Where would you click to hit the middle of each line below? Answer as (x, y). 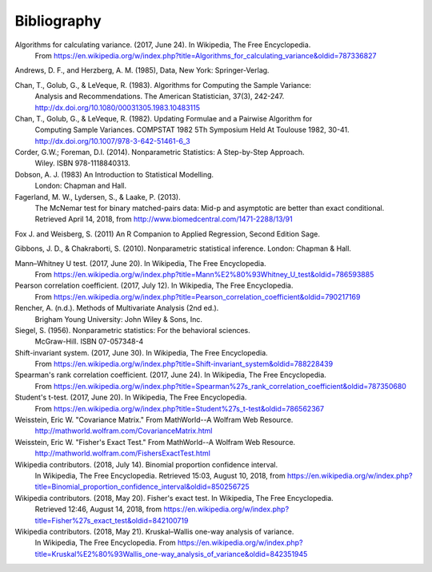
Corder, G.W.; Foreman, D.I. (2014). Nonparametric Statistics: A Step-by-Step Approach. (160, 153)
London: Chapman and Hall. (81, 186)
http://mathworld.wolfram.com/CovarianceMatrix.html (124, 431)
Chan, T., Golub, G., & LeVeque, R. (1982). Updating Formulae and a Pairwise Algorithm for (164, 118)
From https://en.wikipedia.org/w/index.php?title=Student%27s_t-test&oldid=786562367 (179, 408)
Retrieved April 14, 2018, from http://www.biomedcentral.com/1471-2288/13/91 (164, 219)
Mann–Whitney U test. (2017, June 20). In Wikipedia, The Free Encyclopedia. (141, 263)
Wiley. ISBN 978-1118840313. (83, 163)
